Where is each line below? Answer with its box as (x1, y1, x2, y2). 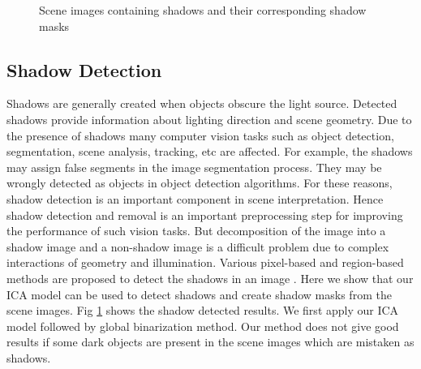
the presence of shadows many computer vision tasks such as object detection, (6, 127, 394, 144)
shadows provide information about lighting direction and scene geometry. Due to (6, 110, 412, 127)
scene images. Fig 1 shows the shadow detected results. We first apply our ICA (6, 302, 399, 319)
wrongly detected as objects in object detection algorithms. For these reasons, (6, 174, 393, 191)
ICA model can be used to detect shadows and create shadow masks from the (6, 285, 392, 302)
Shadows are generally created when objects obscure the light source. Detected (6, 95, 397, 112)
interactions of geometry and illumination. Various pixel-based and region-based (6, 254, 404, 271)
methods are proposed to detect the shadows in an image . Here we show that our (6, 269, 414, 286)
